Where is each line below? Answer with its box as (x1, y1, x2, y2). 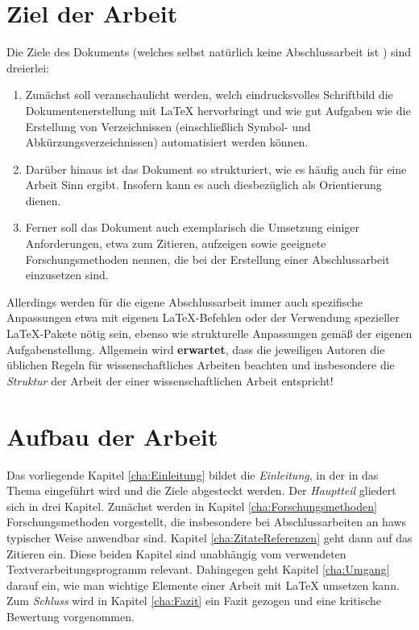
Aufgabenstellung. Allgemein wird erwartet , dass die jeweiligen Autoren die (6, 340, 385, 357)
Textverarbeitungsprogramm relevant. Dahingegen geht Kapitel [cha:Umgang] (6, 561, 390, 578)
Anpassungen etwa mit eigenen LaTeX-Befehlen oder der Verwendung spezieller (6, 309, 400, 326)
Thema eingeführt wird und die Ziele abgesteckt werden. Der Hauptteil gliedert (6, 482, 396, 499)
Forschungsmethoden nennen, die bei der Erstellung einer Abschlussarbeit (25, 250, 390, 267)
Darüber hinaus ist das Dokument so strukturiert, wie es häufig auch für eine (25, 160, 407, 177)
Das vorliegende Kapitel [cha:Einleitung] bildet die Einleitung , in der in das (6, 466, 379, 483)
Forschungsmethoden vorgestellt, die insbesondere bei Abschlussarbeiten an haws (6, 513, 407, 530)
